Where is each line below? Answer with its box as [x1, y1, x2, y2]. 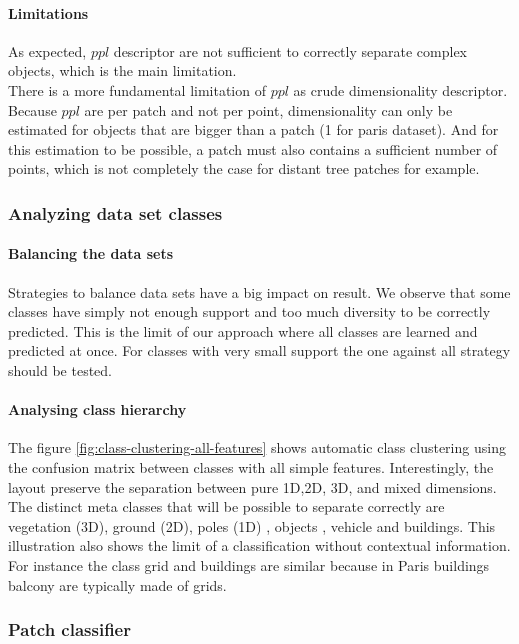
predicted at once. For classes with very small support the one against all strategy [8, 340, 511, 361]
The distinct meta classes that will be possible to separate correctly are [8, 496, 445, 517]
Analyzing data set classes [8, 200, 223, 225]
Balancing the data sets [8, 243, 174, 264]
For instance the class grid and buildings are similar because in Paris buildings [8, 554, 490, 575]
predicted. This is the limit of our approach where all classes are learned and [8, 320, 478, 341]
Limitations [8, 2, 89, 23]
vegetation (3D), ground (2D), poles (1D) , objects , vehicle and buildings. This [8, 515, 496, 536]
